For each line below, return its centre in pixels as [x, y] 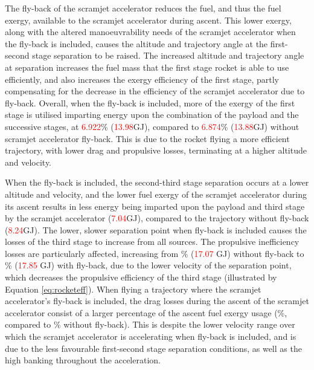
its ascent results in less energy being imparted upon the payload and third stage [155, 206]
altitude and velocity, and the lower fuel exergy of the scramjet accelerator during [156, 194]
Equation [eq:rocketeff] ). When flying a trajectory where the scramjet [133, 289]
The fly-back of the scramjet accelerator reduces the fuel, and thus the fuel [143, 8]
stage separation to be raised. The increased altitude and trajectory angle [168, 55]
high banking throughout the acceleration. [83, 360]
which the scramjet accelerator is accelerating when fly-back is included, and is [151, 336]
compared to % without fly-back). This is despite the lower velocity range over [150, 324]
